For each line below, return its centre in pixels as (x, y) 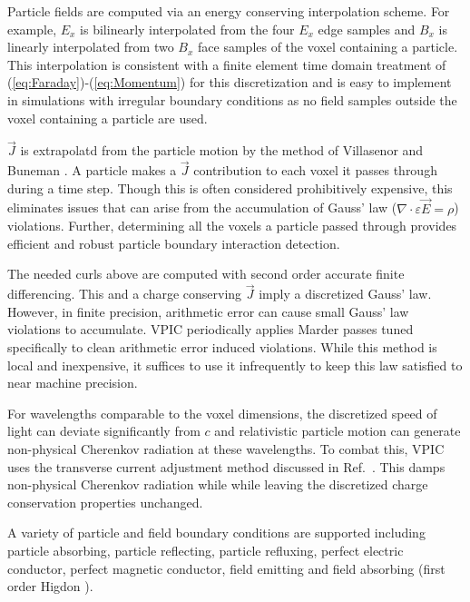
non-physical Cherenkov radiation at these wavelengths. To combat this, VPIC (226, 448)
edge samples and (367, 29)
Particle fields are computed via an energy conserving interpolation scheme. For (229, 11)
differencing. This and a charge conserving (125, 294)
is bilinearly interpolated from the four (187, 29)
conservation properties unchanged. (105, 502)
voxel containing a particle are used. (108, 118)
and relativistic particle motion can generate (338, 431)
